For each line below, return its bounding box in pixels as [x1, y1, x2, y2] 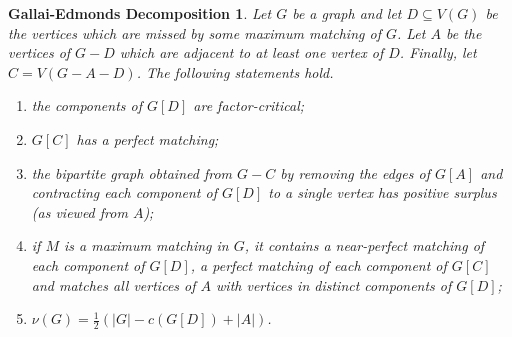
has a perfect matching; [76, 128, 219, 149]
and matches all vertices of [31, 274, 196, 295]
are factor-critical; [193, 95, 305, 116]
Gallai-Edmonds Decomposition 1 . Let [8, 3, 272, 23]
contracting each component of [31, 182, 217, 203]
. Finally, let [399, 42, 477, 63]
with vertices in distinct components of [216, 274, 452, 295]
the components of [31, 95, 142, 116]
